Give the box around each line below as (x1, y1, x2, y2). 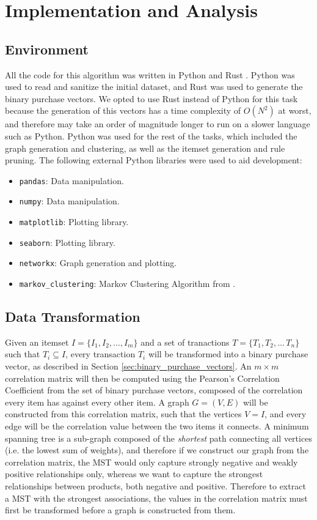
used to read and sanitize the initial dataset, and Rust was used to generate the (5, 80, 303, 93)
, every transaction (65, 347, 136, 360)
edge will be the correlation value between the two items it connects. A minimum (5, 420, 309, 433)
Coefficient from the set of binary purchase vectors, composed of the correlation (5, 384, 303, 396)
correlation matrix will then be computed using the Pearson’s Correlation (5, 371, 280, 384)
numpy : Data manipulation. (19, 195, 120, 207)
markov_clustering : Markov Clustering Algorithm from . (19, 277, 236, 290)
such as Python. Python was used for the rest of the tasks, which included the (5, 129, 297, 142)
